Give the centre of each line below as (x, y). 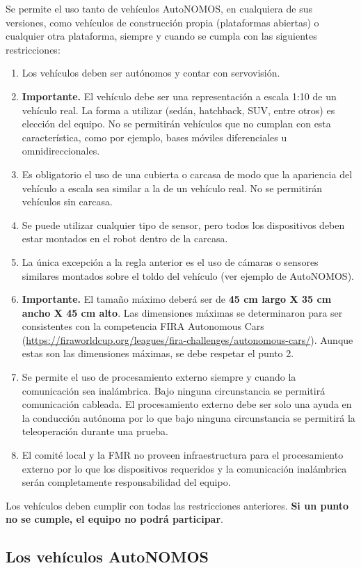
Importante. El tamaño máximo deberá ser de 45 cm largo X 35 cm (177, 299)
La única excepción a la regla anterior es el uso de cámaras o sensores (170, 261)
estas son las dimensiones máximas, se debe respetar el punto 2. (158, 353)
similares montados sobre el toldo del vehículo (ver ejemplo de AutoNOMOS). (188, 275)
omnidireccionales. (61, 151)
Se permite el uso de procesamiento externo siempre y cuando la (159, 377)
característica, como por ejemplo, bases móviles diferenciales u (154, 137)
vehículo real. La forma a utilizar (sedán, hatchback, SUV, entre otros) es (178, 110)
